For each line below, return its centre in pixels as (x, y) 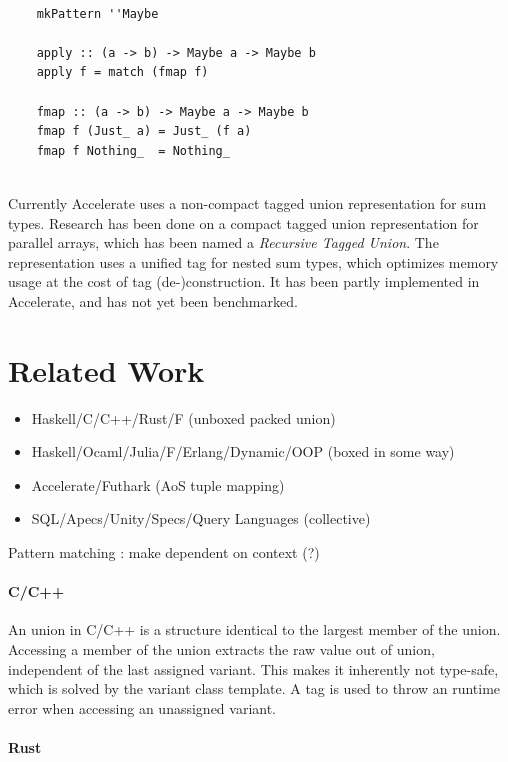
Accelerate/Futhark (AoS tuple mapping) (158, 484)
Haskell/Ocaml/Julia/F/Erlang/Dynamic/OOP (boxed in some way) (243, 451)
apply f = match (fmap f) (122, 72)
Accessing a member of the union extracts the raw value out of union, (221, 648)
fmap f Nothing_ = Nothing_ (133, 150)
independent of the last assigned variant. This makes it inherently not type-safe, (253, 668)
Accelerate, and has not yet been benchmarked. (153, 300)
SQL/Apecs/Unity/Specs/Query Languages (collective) (201, 518)
